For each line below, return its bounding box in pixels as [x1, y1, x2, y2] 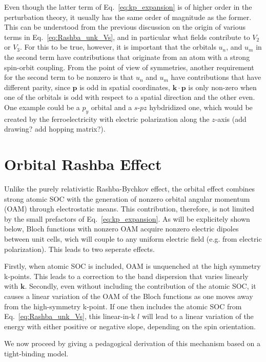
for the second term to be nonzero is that [4, 72, 134, 82]
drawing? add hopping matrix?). [4, 123, 106, 134]
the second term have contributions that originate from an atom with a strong [4, 51, 250, 62]
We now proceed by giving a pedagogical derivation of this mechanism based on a [4, 338, 261, 349]
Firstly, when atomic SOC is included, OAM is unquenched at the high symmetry [4, 261, 261, 271]
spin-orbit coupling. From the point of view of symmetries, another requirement [4, 61, 254, 72]
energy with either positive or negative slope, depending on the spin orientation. [4, 321, 256, 331]
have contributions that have [171, 72, 261, 82]
